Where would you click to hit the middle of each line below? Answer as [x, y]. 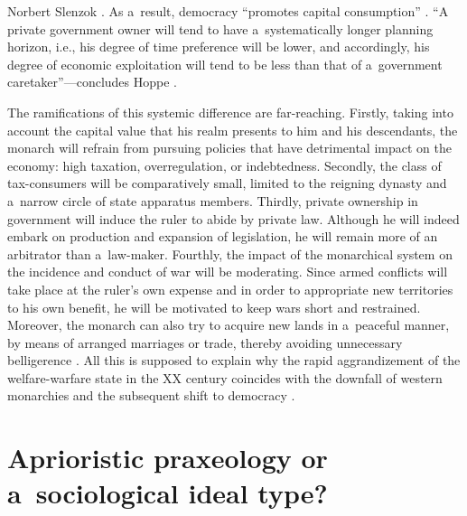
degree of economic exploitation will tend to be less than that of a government [225, 64]
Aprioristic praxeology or [168, 458]
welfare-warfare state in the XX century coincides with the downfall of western [225, 377]
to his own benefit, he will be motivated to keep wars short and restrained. [214, 307]
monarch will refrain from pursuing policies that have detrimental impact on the [229, 148]
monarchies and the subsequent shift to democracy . [151, 395]
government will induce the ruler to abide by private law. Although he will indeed [233, 218]
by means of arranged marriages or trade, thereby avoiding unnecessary [205, 342]
